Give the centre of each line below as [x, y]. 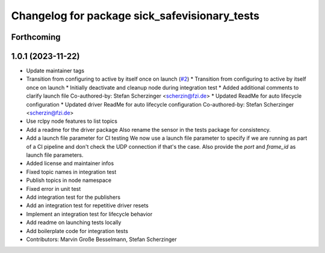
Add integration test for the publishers [73, 197]
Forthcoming [36, 37]
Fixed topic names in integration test [71, 172]
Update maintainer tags [55, 71]
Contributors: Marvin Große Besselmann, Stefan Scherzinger [101, 239]
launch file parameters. [55, 155]
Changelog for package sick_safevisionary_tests [135, 16]
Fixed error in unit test [54, 189]
